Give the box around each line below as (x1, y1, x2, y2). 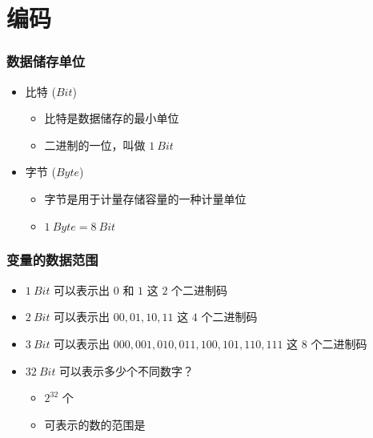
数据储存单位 (6, 51, 86, 71)
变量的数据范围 (6, 250, 98, 270)
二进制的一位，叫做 (44, 136, 146, 153)
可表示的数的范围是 (44, 416, 146, 432)
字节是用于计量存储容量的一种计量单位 (44, 190, 247, 207)
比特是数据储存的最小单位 (44, 110, 179, 127)
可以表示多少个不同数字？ (59, 362, 195, 379)
